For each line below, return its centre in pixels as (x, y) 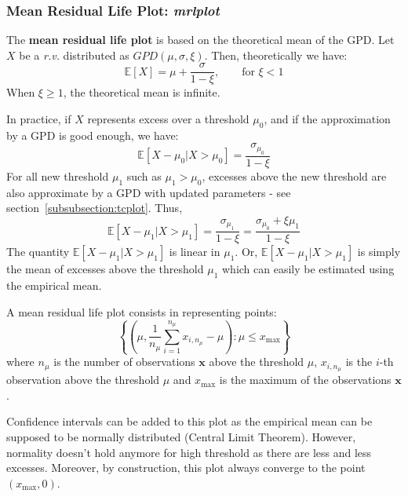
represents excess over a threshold (168, 119)
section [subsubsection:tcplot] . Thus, (95, 208)
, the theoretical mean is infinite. (142, 92)
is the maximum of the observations (305, 380)
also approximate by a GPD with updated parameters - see (149, 192)
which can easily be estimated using (308, 269)
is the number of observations (124, 362)
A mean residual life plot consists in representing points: (142, 311)
